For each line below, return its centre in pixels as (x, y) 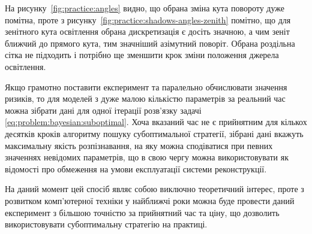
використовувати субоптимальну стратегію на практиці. (106, 224)
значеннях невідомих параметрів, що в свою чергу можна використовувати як (147, 157)
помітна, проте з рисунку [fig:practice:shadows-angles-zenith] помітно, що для (148, 19)
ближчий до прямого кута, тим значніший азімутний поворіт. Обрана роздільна (150, 43)
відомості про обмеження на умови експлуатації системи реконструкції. (136, 168)
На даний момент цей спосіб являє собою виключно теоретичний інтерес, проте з (154, 189)
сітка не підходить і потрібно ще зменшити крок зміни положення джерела (142, 55)
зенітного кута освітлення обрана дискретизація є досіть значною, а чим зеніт (147, 31)
